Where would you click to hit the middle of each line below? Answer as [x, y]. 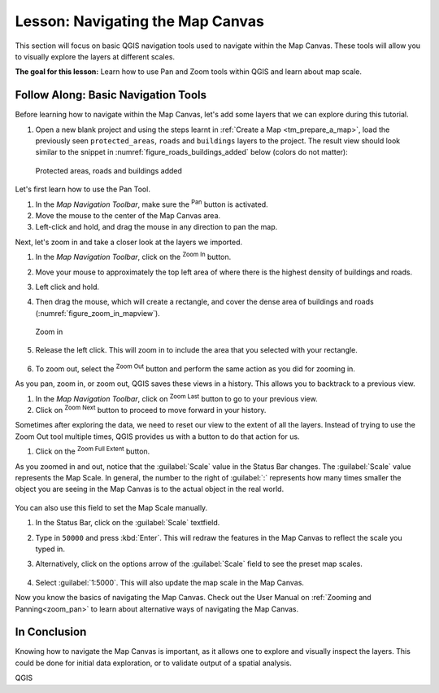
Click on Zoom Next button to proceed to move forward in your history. [151, 410]
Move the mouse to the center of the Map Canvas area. [128, 215]
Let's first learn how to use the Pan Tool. [83, 189]
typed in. [50, 549]
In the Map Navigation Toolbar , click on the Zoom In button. [133, 257]
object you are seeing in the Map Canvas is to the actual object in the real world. [150, 489]
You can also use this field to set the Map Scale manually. [111, 507]
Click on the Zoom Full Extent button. [93, 450]
